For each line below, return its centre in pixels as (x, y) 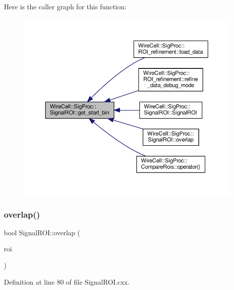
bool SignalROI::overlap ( (42, 232)
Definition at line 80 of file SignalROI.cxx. (67, 281)
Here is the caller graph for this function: (65, 6)
